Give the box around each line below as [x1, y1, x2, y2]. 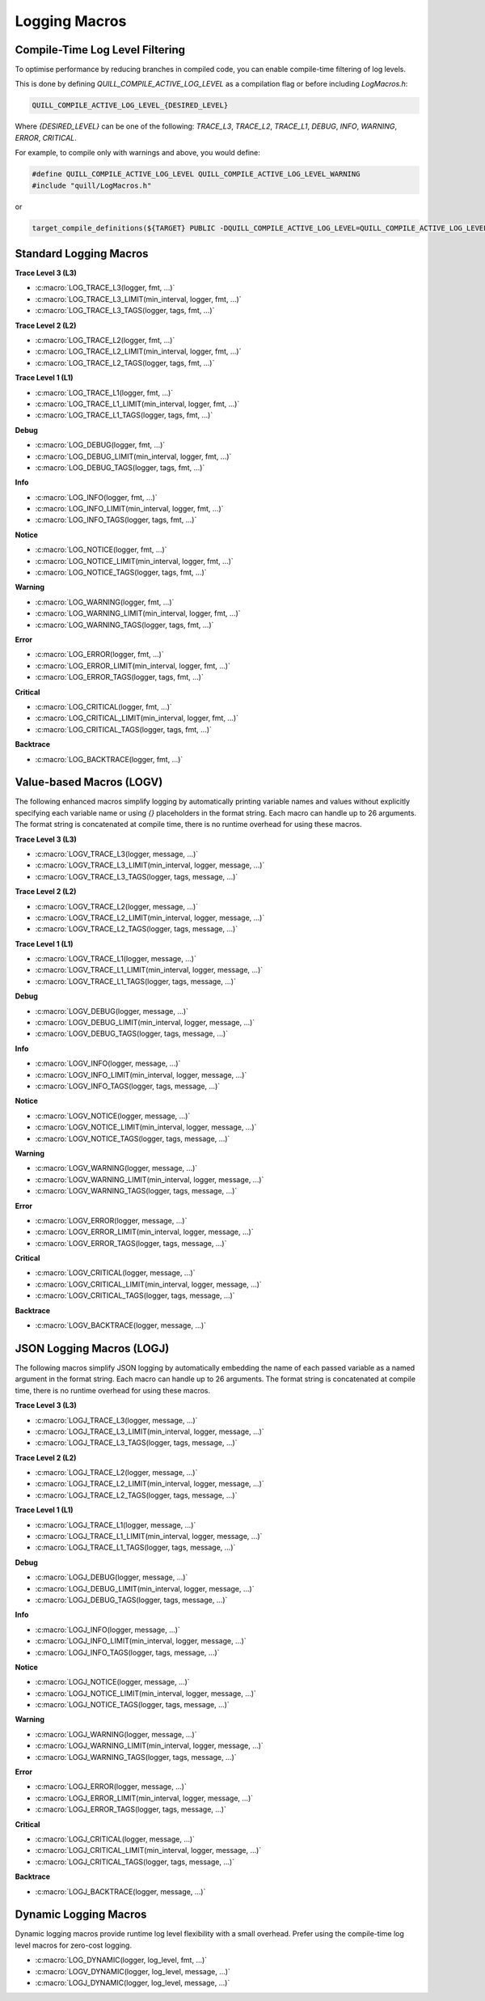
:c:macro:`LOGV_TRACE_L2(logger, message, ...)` [35, 901, 198, 911]
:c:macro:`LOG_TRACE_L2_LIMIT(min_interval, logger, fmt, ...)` [35, 346, 242, 356]
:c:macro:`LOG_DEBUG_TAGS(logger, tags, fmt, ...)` [35, 462, 205, 473]
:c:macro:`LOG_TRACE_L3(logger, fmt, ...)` [35, 283, 175, 293]
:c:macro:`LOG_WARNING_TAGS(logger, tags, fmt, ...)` [35, 620, 214, 630]
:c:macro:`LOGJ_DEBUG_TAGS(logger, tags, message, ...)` [35, 1595, 228, 1605]
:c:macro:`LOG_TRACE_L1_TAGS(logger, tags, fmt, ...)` [35, 410, 213, 420]
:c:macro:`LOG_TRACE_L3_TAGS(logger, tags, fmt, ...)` [35, 306, 215, 316]
